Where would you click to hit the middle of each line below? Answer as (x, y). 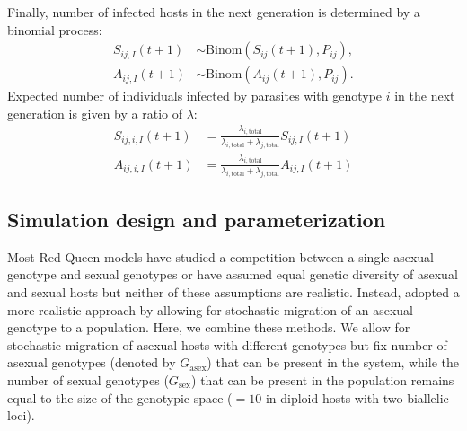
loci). (21, 415)
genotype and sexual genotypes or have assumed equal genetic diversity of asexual (233, 274)
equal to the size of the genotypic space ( (120, 397)
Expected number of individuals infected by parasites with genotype (195, 96)
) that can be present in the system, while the (333, 362)
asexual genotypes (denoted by (92, 362)
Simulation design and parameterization (197, 219)
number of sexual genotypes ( (88, 379)
